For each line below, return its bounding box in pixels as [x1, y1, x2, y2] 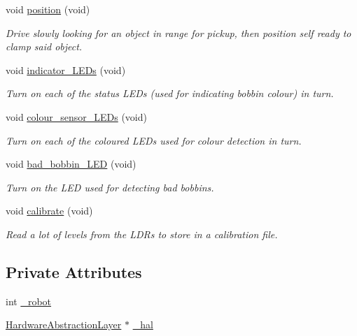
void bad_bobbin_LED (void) [6, 156, 136, 171]
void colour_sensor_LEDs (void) [6, 109, 147, 124]
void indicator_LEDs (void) [6, 62, 126, 77]
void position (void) [6, 2, 90, 16]
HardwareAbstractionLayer [6, 317, 122, 332]
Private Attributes [6, 261, 142, 282]
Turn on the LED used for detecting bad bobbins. [6, 180, 214, 194]
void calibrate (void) [6, 203, 93, 218]
